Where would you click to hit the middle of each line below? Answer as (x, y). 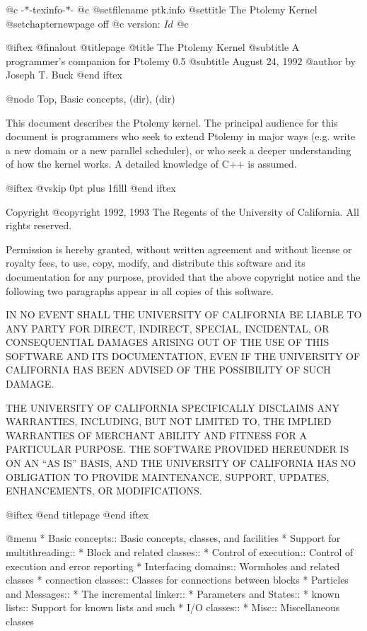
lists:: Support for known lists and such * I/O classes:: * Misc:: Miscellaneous (173, 607)
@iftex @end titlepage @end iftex (77, 514)
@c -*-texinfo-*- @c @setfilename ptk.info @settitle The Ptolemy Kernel (162, 9)
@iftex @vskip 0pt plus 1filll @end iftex (91, 187)
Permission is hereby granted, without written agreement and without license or (179, 249)
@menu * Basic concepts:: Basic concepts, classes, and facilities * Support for (173, 538)
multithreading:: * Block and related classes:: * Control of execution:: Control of (180, 552)
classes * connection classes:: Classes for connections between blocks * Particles (177, 580)
